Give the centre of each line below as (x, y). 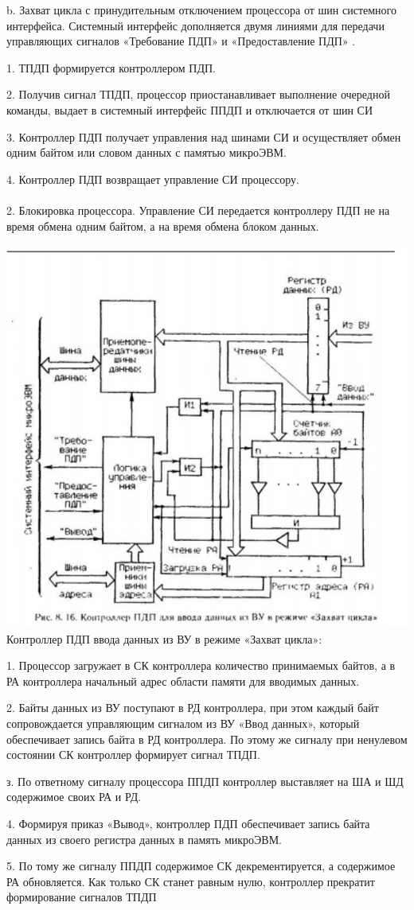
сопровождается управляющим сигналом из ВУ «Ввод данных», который (183, 723)
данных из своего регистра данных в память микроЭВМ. (144, 839)
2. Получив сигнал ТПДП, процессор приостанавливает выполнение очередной (198, 94)
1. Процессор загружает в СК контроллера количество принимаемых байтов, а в (201, 665)
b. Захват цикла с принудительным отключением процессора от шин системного (201, 10)
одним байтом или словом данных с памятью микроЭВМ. (146, 152)
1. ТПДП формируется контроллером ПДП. (111, 67)
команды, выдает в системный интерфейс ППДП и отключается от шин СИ (190, 109)
